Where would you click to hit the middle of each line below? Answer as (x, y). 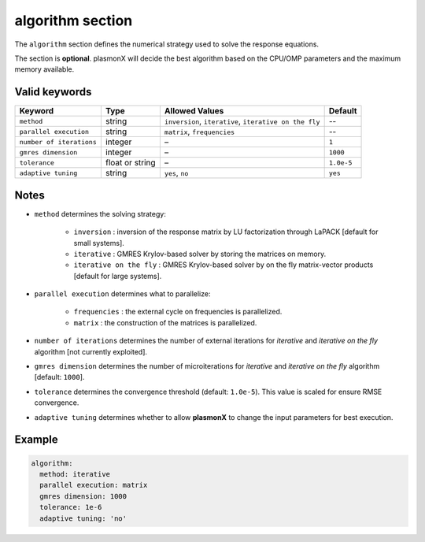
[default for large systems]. (118, 276)
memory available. (44, 69)
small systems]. (99, 243)
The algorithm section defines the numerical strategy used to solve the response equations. (166, 44)
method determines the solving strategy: (100, 213)
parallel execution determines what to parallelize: (122, 294)
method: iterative (75, 474)
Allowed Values (194, 111)
